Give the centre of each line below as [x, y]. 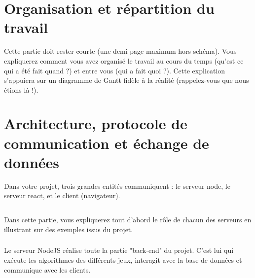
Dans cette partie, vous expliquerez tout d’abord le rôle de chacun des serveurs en [128, 220]
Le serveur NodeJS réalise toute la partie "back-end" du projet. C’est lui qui [119, 250]
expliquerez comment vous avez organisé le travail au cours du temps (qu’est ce [124, 60]
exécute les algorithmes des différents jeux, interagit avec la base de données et [123, 260]
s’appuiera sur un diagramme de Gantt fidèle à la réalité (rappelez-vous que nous [127, 80]
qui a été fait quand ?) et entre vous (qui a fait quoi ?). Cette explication [115, 70]
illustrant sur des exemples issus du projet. [69, 229]
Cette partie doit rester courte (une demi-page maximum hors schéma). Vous [120, 51]
